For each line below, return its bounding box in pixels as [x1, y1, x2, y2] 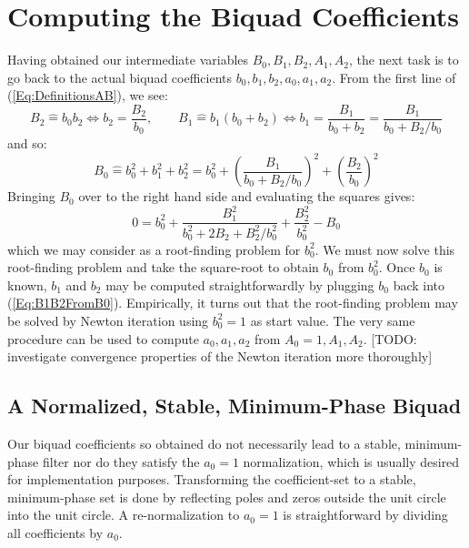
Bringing [7, 187, 55, 206]
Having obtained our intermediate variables [7, 50, 249, 69]
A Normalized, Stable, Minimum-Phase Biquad [7, 391, 462, 420]
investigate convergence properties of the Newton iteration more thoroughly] [7, 347, 433, 366]
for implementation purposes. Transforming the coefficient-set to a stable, [7, 470, 416, 489]
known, [7, 275, 47, 294]
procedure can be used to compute [7, 329, 199, 348]
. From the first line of [332, 67, 456, 86]
